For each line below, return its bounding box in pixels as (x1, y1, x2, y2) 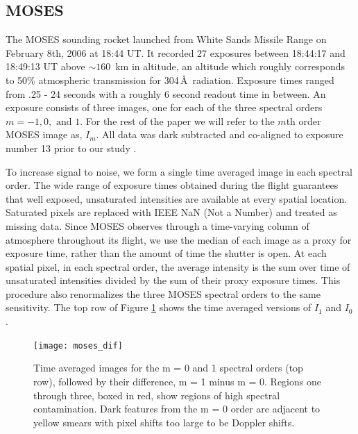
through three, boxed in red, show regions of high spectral (33, 387, 280, 402)
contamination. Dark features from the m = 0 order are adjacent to (33, 401, 321, 416)
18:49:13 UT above (6, 59, 85, 74)
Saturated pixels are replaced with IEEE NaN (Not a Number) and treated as (6, 205, 337, 219)
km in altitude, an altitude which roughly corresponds (115, 59, 346, 74)
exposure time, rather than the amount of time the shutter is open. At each (6, 246, 327, 260)
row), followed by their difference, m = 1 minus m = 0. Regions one (33, 374, 321, 388)
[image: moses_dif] (33, 340, 123, 351)
